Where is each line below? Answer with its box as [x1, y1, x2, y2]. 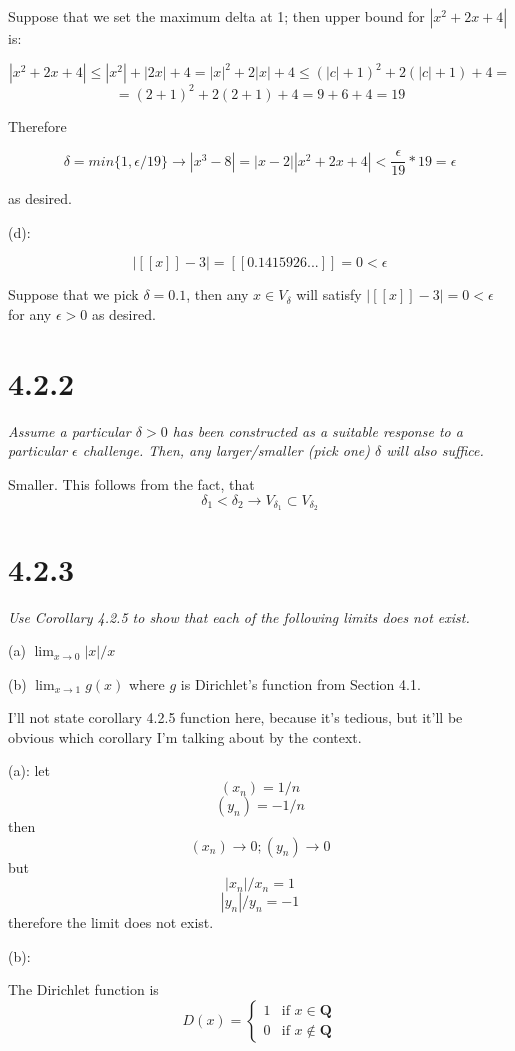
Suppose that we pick [8, 284, 139, 305]
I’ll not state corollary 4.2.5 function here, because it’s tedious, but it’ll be [8, 707, 463, 728]
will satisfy [296, 284, 362, 305]
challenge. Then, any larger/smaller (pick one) [82, 440, 370, 461]
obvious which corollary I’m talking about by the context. [8, 726, 362, 747]
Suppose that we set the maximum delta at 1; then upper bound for [8, 6, 425, 26]
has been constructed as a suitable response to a [172, 420, 463, 441]
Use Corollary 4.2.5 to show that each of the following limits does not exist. [8, 606, 470, 627]
